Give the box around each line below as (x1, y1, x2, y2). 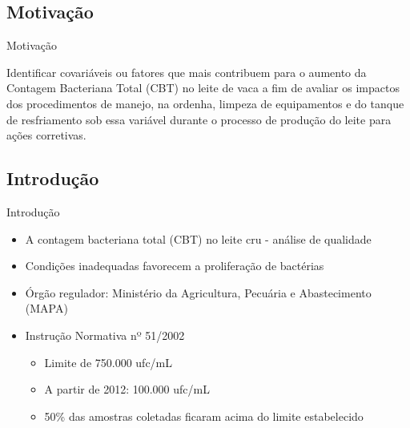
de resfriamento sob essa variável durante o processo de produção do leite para (6, 111, 392, 127)
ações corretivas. (6, 127, 86, 143)
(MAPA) (25, 300, 68, 317)
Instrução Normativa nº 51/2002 (25, 326, 185, 343)
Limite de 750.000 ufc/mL (44, 353, 173, 370)
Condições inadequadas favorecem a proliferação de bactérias (25, 257, 324, 274)
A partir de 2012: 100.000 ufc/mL (44, 381, 210, 398)
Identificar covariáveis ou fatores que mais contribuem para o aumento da (6, 63, 367, 80)
